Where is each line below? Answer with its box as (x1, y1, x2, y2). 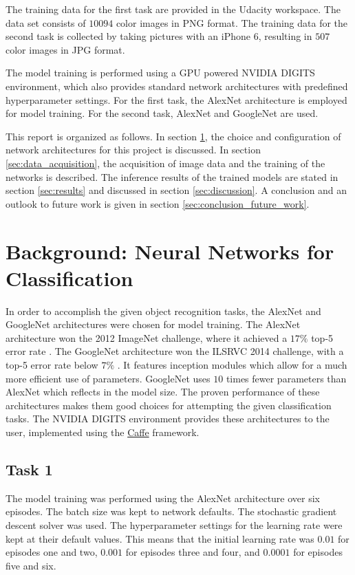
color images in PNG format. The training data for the (116, 15, 348, 30)
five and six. (6, 558, 56, 572)
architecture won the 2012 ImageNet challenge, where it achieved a (6, 330, 288, 345)
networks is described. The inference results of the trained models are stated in (6, 169, 338, 184)
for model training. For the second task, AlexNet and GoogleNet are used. (6, 106, 319, 120)
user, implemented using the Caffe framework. (6, 424, 200, 439)
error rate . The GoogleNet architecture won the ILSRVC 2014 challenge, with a (6, 344, 344, 358)
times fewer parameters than (226, 371, 347, 385)
